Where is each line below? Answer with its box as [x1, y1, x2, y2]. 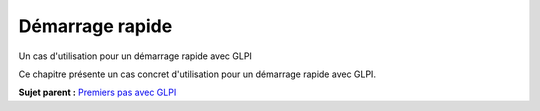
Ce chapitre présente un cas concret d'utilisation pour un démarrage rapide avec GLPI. [18, 68, 377, 80]
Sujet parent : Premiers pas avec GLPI [18, 86, 177, 99]
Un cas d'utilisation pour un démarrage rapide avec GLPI [18, 50, 252, 62]
